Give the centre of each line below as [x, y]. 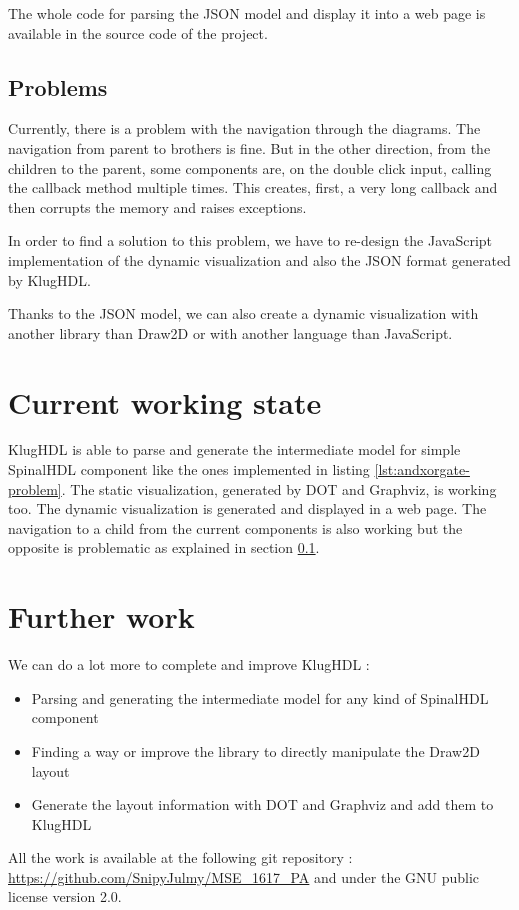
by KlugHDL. [49, 279]
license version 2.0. [65, 896]
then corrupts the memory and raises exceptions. [157, 206]
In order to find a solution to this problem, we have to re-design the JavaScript [250, 240]
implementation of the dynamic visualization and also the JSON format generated [259, 259]
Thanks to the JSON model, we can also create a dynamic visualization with [243, 313]
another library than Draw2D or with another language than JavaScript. [230, 332]
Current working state [165, 401]
